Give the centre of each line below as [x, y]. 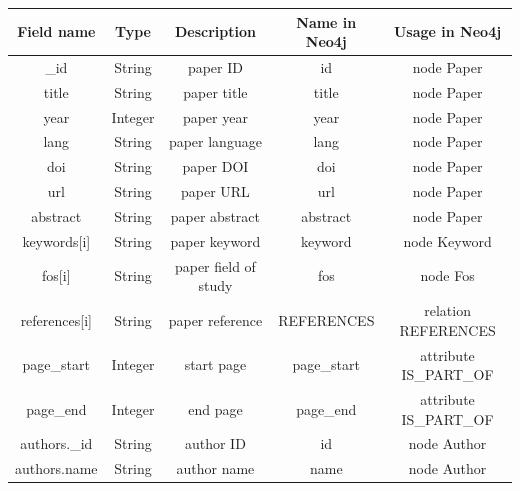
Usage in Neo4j [447, 31]
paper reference [215, 319]
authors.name [56, 468]
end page [215, 408]
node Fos [447, 275]
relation [447, 310]
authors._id [56, 443]
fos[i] [56, 275]
